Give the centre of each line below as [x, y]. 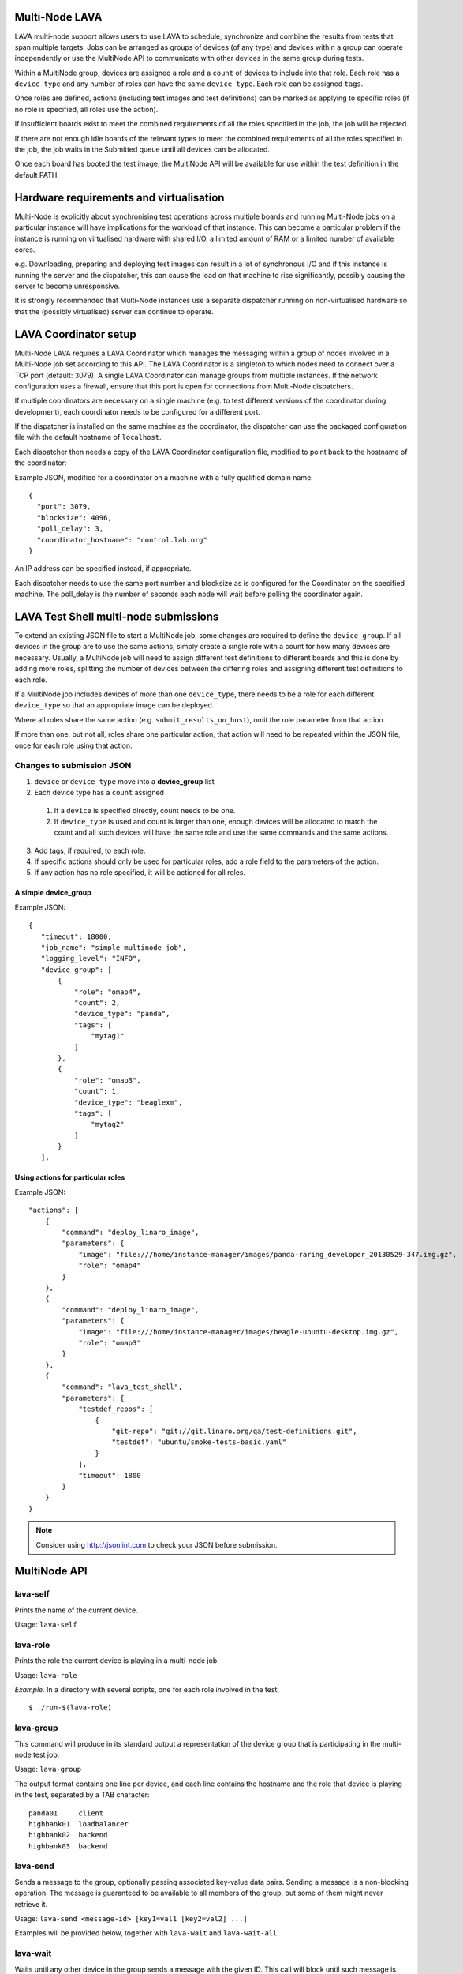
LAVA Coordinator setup [76, 334]
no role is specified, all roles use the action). [86, 109]
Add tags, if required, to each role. [90, 850]
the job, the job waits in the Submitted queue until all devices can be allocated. [142, 149]
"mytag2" [108, 1124]
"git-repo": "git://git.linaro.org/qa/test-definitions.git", [234, 1432]
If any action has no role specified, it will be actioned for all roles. [140, 873]
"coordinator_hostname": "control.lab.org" [122, 540]
